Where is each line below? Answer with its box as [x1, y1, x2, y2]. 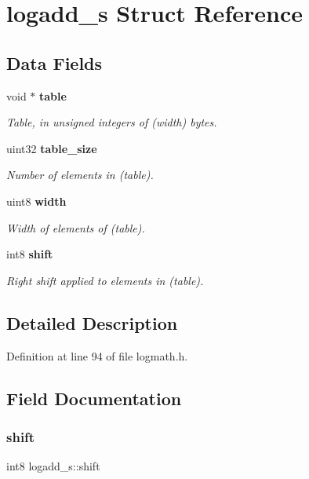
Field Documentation [6, 386, 182, 410]
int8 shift [6, 246, 53, 262]
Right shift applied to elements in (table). [6, 272, 204, 288]
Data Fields [6, 50, 103, 75]
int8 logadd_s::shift [6, 458, 100, 474]
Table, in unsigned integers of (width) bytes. [6, 114, 217, 130]
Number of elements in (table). [6, 166, 154, 183]
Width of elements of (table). [6, 219, 145, 236]
